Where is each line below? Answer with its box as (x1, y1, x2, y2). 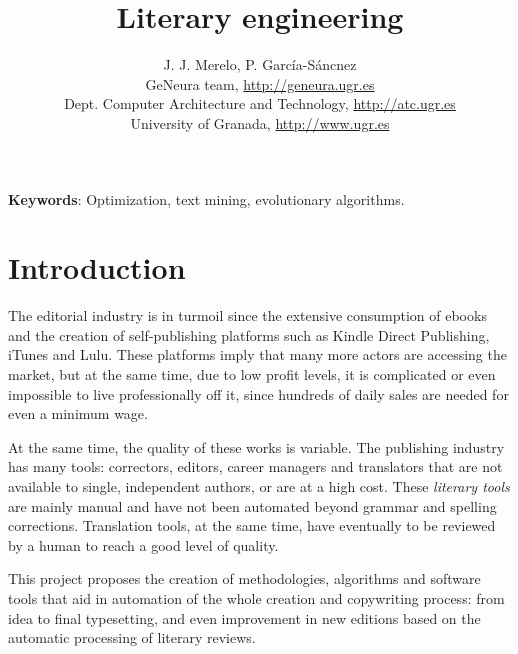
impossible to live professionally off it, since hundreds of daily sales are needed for (8, 383, 509, 404)
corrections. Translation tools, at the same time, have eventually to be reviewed (8, 515, 496, 536)
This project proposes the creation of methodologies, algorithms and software (8, 568, 481, 589)
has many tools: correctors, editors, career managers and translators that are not (8, 456, 503, 477)
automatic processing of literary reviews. (8, 627, 256, 648)
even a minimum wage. (8, 403, 148, 424)
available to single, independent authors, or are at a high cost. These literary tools (8, 475, 510, 496)
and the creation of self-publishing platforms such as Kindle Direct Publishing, (8, 324, 490, 345)
